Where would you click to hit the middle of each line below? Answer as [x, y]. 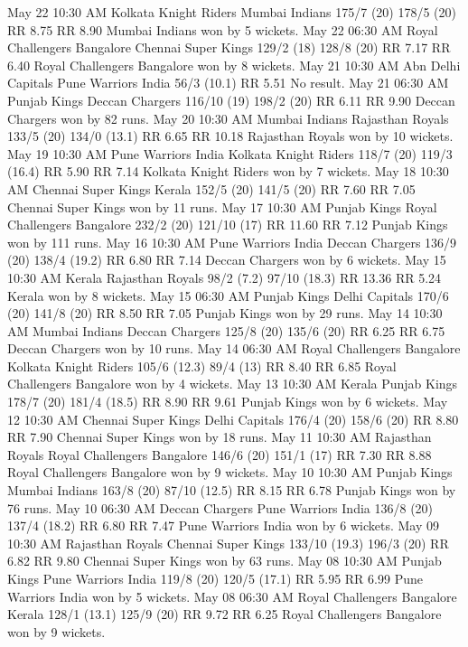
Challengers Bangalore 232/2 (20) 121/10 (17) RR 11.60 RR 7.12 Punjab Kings [228, 225]
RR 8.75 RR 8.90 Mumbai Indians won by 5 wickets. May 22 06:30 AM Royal [223, 29]
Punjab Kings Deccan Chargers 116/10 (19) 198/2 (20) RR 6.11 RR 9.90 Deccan [231, 100]
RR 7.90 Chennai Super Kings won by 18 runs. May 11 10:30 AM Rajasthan [220, 437]
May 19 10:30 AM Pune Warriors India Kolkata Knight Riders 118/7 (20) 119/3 [230, 153]
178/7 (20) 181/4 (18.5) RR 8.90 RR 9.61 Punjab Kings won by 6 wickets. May [228, 402]
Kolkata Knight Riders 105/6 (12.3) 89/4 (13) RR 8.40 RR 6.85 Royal [202, 366]
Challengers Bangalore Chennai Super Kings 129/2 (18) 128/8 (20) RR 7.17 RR [229, 47]
